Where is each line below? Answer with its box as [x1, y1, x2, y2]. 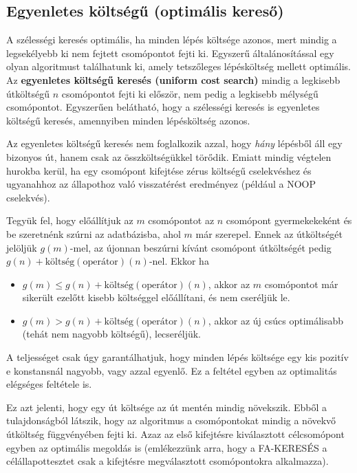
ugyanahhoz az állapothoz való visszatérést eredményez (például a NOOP [6, 177, 316, 191]
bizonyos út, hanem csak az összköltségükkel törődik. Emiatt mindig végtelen [6, 149, 332, 164]
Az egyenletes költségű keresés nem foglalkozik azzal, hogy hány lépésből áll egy [6, 136, 343, 151]
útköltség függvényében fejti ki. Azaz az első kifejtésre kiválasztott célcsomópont [6, 427, 345, 441]
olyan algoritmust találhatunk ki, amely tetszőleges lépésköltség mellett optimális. [6, 59, 351, 74]
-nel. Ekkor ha [149, 254, 209, 268]
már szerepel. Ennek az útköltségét [195, 226, 343, 241]
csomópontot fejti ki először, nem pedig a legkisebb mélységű [61, 86, 318, 100]
